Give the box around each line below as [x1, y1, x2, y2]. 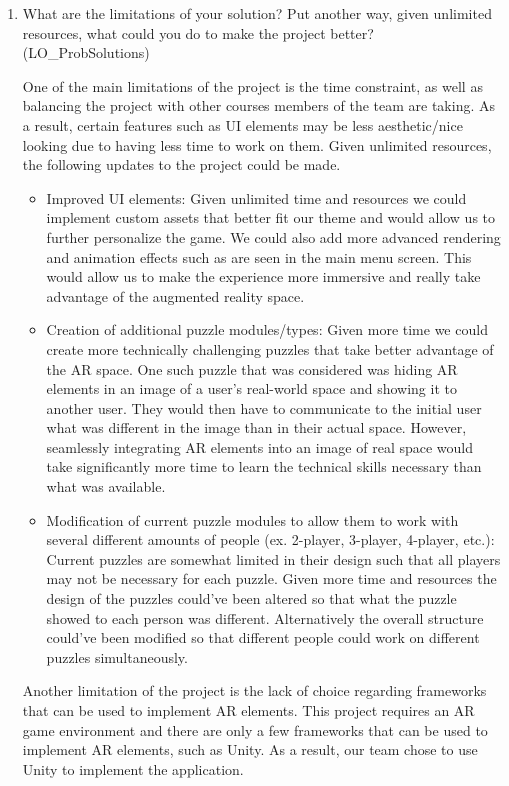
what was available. [46, 476, 166, 497]
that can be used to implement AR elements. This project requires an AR [22, 700, 475, 720]
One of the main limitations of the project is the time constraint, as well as [22, 75, 483, 96]
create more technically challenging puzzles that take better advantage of [46, 338, 494, 359]
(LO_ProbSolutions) [22, 42, 150, 63]
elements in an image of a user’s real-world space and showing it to [46, 378, 457, 399]
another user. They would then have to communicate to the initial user [46, 397, 482, 418]
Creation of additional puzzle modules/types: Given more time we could [46, 319, 488, 340]
